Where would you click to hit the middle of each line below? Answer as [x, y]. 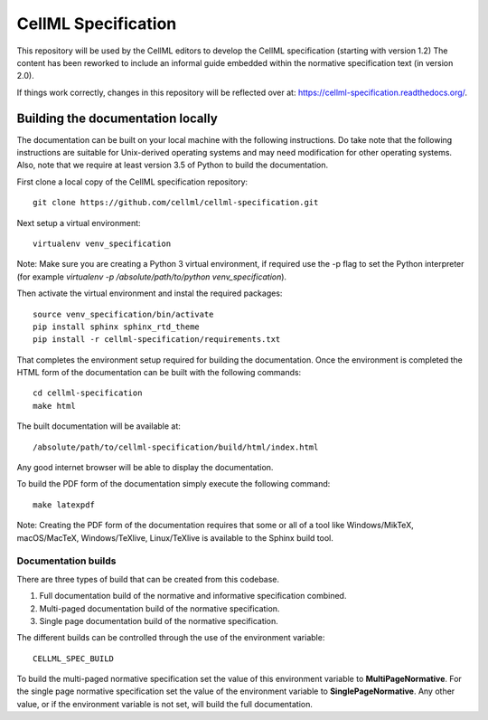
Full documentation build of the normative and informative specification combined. [193, 596]
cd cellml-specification [88, 393]
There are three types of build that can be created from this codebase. [148, 579]
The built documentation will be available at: [99, 426]
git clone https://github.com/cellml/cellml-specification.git [176, 203]
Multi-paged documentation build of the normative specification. [160, 608]
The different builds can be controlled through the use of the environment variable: [171, 638]
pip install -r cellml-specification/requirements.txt [157, 340]
